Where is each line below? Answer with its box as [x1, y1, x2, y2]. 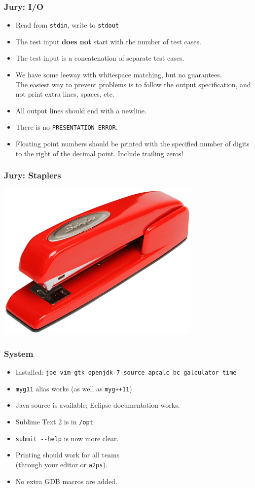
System [4, 347, 34, 359]
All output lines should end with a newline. [15, 105, 146, 115]
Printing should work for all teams [15, 450, 120, 460]
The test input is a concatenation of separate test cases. [15, 53, 184, 63]
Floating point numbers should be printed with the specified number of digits [15, 139, 250, 149]
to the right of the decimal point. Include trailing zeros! [15, 148, 183, 158]
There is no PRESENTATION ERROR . [15, 122, 118, 132]
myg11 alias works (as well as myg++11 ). [15, 383, 134, 393]
